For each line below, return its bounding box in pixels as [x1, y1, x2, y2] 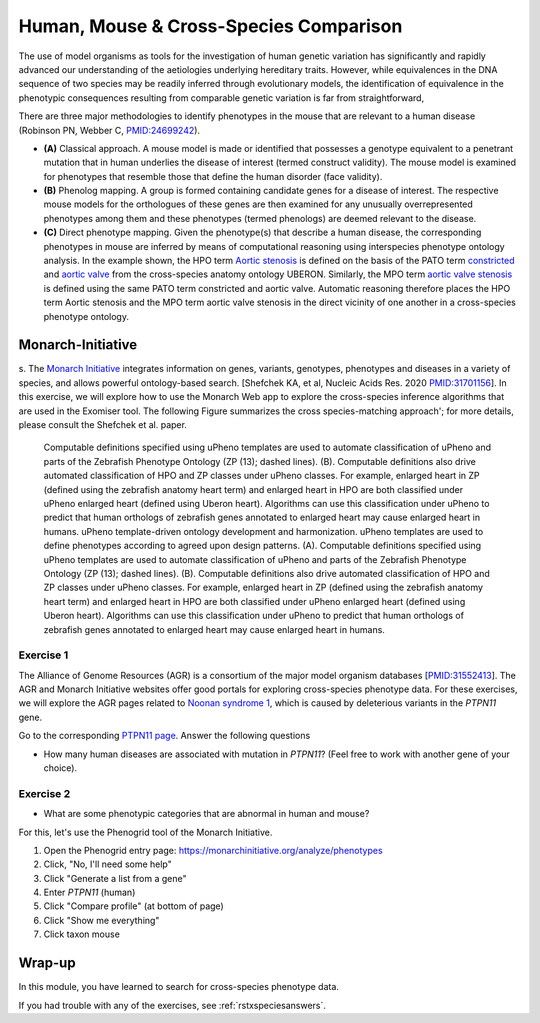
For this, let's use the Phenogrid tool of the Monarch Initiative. [18, 826, 273, 838]
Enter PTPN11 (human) [43, 886, 136, 899]
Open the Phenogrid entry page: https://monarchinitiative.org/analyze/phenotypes [43, 844, 384, 856]
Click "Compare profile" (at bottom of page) [43, 900, 224, 912]
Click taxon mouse [43, 928, 120, 940]
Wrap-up [18, 955, 76, 972]
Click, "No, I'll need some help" [43, 858, 172, 870]
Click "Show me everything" [43, 914, 160, 926]
